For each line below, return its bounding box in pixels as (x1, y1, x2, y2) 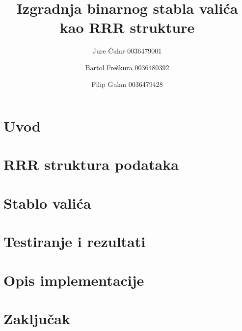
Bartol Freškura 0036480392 (85, 62, 169, 72)
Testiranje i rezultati (3, 231, 146, 251)
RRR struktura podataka (3, 154, 179, 174)
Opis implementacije (3, 270, 144, 290)
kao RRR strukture (59, 17, 195, 37)
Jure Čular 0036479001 (92, 46, 162, 56)
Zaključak (3, 308, 70, 328)
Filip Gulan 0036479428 (91, 79, 163, 89)
